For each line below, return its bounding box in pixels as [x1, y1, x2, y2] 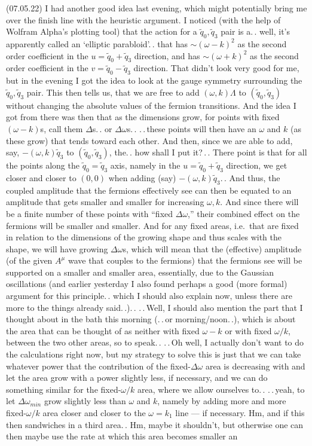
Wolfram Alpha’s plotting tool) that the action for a [6, 25, 197, 38]
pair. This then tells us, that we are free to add [26, 85, 200, 98]
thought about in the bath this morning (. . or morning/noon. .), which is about [6, 313, 296, 325]
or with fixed [225, 324, 272, 337]
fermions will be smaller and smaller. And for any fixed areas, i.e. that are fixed [6, 219, 299, 231]
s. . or [92, 122, 112, 135]
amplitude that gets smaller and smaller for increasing [6, 195, 204, 208]
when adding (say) [108, 171, 176, 184]
